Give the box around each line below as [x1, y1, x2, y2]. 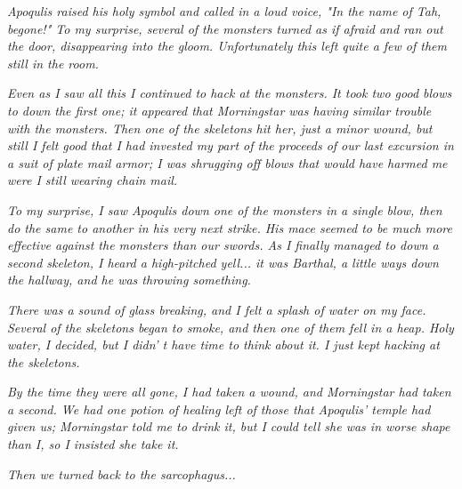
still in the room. [7, 53, 99, 72]
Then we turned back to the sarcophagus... [7, 464, 236, 483]
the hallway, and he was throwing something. [7, 270, 251, 289]
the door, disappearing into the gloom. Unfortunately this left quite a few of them [7, 36, 448, 55]
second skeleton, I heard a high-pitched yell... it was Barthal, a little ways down [7, 253, 439, 271]
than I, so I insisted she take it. [7, 435, 179, 453]
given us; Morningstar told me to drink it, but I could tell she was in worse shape [7, 417, 450, 436]
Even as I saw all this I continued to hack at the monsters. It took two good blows [7, 84, 452, 102]
